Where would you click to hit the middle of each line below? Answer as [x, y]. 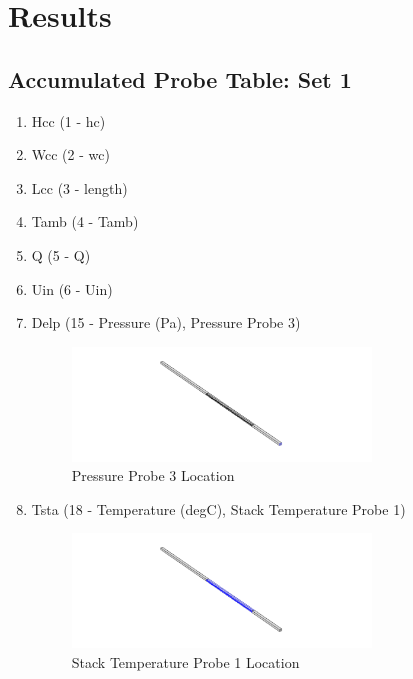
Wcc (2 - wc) [70, 154]
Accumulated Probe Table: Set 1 [180, 78]
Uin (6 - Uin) [72, 288]
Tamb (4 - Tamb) [85, 221]
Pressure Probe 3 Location [153, 475]
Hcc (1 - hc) [68, 120]
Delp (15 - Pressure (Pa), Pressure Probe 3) [166, 322]
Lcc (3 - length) [79, 187]
